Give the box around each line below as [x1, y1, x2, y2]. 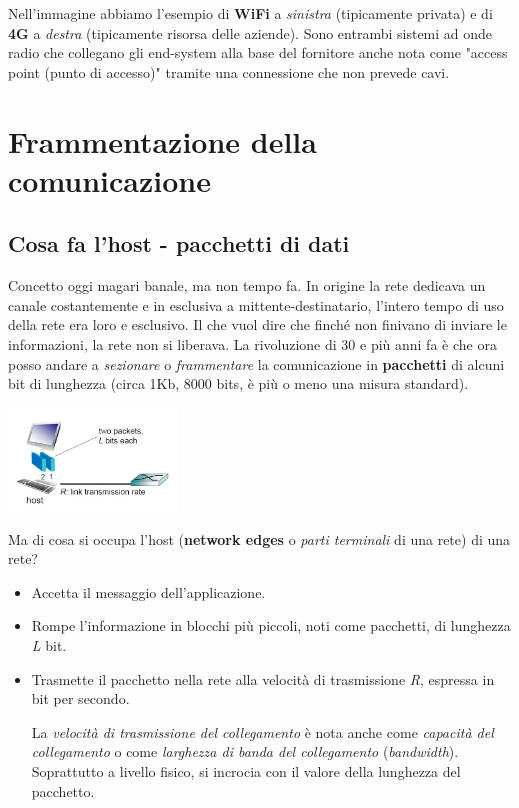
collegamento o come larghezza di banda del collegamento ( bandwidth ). [31, 741, 459, 762]
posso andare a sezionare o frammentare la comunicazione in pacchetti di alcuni [8, 353, 505, 374]
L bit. [31, 635, 67, 656]
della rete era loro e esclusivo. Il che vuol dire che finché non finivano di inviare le [8, 314, 507, 335]
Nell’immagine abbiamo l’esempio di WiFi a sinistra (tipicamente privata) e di [8, 3, 493, 23]
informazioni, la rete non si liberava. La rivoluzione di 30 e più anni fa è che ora [8, 333, 497, 354]
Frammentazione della [8, 120, 317, 161]
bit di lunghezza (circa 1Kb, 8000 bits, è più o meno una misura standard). [8, 373, 469, 394]
